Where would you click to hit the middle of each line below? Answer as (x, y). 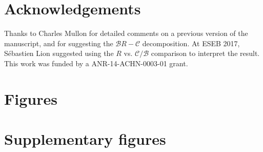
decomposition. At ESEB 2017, (191, 43)
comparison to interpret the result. (205, 53)
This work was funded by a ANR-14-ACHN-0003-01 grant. (96, 63)
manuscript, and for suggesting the (59, 43)
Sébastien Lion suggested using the (59, 53)
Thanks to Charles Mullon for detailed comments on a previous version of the (126, 33)
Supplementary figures (85, 139)
